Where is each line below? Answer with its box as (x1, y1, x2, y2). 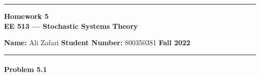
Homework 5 (4, 11, 49, 21)
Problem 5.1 (4, 64, 47, 75)
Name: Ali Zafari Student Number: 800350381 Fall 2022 (4, 37, 190, 48)
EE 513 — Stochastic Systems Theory (4, 20, 138, 31)
